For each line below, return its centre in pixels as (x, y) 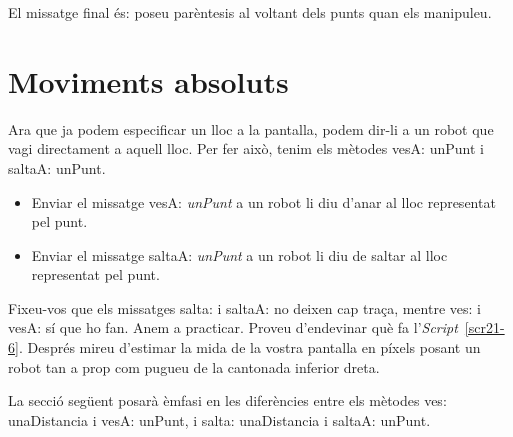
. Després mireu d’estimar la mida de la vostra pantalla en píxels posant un (249, 347)
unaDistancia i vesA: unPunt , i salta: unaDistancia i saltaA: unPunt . (219, 419)
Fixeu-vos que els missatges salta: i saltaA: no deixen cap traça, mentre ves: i (244, 307)
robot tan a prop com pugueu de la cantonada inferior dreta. (194, 366)
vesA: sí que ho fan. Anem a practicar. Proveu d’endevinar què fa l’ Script (233, 327)
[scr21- (484, 327)
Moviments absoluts (148, 80)
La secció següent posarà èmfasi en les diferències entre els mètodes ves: (227, 400)
